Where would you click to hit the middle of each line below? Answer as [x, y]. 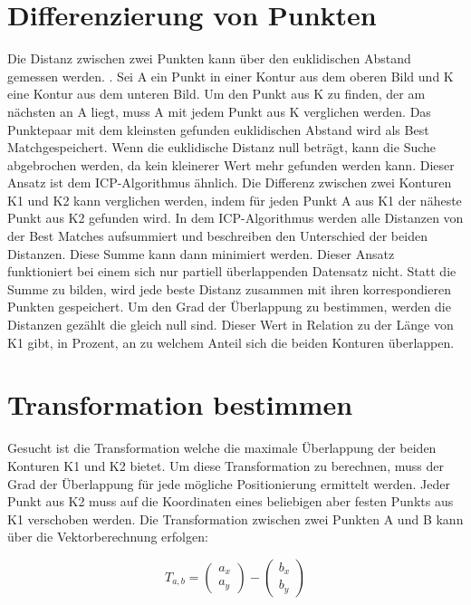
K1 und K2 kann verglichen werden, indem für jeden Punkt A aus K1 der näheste [235, 200]
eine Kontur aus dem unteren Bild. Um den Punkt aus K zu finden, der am [216, 94]
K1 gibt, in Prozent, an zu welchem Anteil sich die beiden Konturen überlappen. [231, 342]
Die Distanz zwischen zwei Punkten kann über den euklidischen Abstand [209, 58]
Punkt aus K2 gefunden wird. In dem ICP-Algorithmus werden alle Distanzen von [235, 218]
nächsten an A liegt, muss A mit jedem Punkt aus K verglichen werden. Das [219, 111]
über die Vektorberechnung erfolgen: [108, 537]
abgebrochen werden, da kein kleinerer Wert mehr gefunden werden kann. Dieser [231, 164]
